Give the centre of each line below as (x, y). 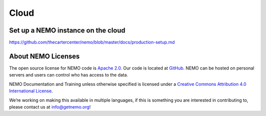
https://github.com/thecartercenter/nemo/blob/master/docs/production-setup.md (92, 42)
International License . (31, 91)
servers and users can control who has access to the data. (68, 75)
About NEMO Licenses (44, 56)
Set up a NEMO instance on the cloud (67, 30)
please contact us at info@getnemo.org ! (50, 107)
